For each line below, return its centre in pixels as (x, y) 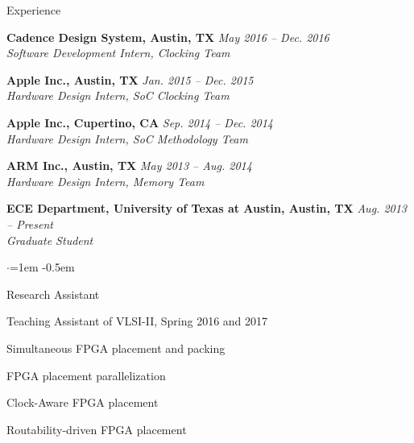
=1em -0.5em (42, 267)
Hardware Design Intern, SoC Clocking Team (118, 95)
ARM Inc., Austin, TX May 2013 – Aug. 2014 (129, 166)
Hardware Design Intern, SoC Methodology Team (127, 138)
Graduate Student (50, 240)
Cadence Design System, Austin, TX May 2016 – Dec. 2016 (168, 37)
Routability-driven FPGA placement (97, 429)
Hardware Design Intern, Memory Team (106, 181)
